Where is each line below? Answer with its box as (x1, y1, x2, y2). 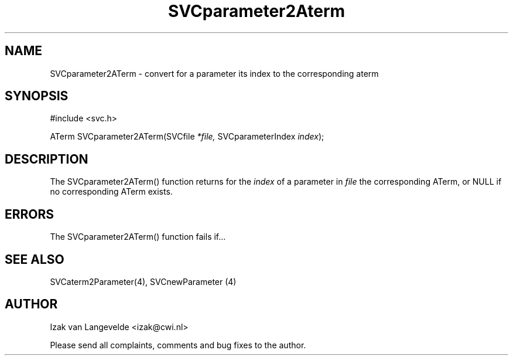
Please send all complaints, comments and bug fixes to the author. (50, 339, 306, 350)
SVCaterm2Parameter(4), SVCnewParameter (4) (50, 276, 237, 287)
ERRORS (5, 206, 54, 222)
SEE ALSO (5, 252, 64, 267)
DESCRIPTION (5, 151, 88, 167)
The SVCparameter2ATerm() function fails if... (50, 232, 226, 242)
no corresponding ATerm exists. (50, 186, 173, 197)
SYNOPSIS (5, 89, 69, 104)
